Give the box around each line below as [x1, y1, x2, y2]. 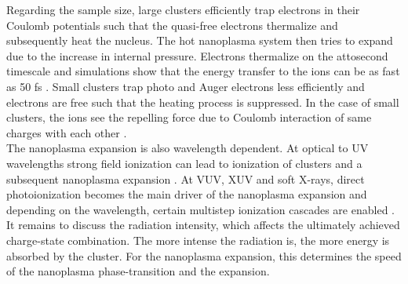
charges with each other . [6, 124, 127, 140]
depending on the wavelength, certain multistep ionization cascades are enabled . [6, 201, 395, 217]
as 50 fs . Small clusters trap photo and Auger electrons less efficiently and [6, 78, 365, 94]
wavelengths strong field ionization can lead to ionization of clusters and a [6, 155, 362, 171]
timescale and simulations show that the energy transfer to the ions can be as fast [6, 63, 400, 79]
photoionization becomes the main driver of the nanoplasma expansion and [6, 186, 367, 202]
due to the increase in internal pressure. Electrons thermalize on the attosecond [6, 47, 388, 64]
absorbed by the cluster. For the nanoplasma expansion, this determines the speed [6, 247, 402, 264]
